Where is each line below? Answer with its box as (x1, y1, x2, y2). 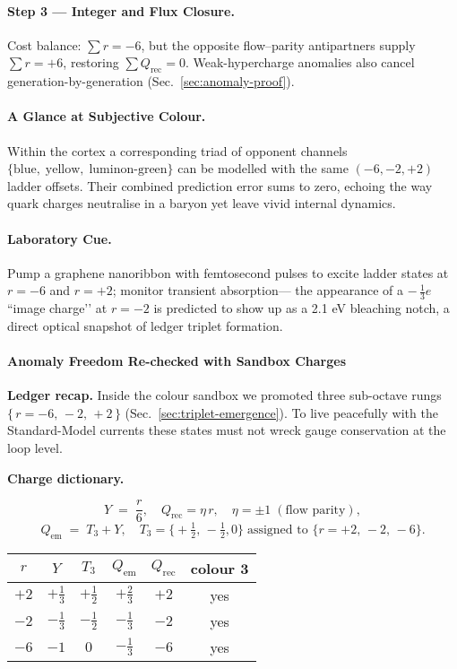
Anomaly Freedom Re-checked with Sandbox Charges (7, 351, 346, 369)
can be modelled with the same (177, 159, 349, 178)
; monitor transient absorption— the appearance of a (112, 281, 403, 300)
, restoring (63, 53, 119, 72)
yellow (45, 163, 81, 177)
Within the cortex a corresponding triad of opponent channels (7, 141, 348, 160)
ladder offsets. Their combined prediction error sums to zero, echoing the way (7, 176, 433, 195)
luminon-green (89, 163, 168, 177)
